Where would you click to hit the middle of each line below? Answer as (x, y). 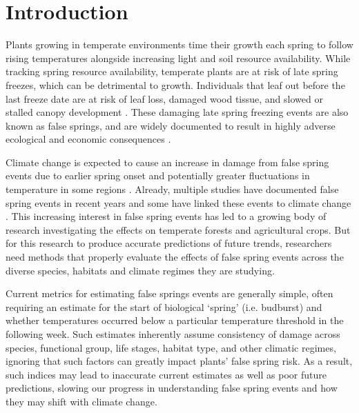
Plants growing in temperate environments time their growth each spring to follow (179, 44)
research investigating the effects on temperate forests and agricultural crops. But (178, 229)
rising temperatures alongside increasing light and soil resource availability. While (178, 58)
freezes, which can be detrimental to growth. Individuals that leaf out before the (175, 84)
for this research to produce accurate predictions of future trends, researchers (169, 243)
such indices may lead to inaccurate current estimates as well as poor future (166, 374)
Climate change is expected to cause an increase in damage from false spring (167, 162)
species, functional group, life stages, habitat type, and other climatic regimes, (171, 347)
